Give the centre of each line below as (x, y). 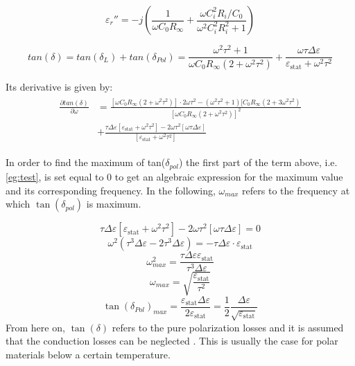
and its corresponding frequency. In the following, (111, 190)
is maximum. (114, 204)
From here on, (35, 327)
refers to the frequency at (296, 190)
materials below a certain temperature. (88, 354)
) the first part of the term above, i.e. (258, 162)
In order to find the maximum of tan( (86, 162)
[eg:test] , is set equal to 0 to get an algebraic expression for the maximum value (174, 176)
